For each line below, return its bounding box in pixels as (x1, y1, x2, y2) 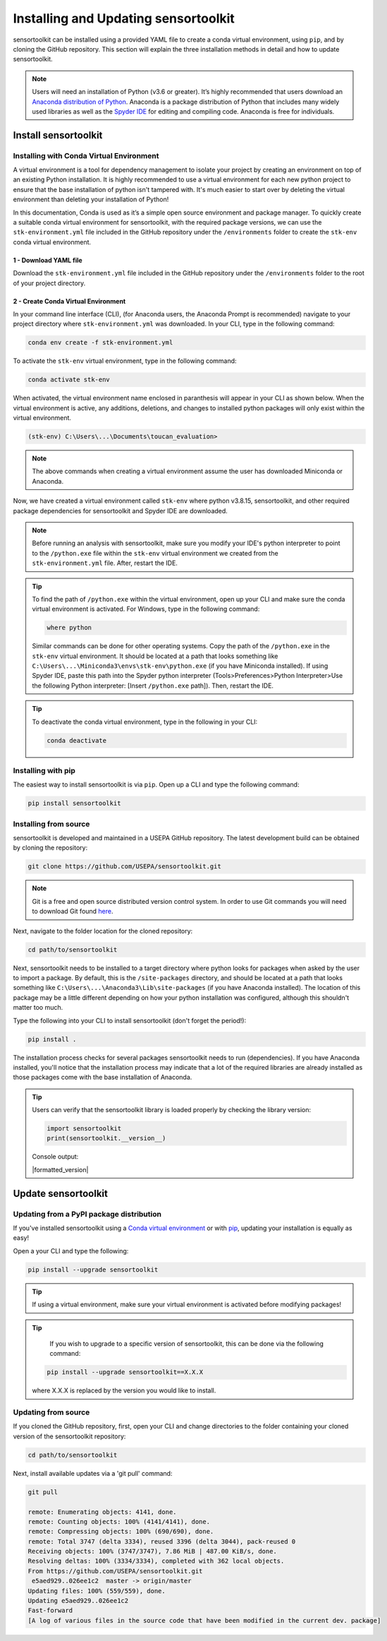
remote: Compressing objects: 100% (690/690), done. (27, 1527, 214, 1536)
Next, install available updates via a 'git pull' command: (13, 1469, 173, 1477)
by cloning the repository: (13, 844, 88, 852)
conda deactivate (47, 736, 107, 744)
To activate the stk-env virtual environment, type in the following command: (13, 357, 237, 365)
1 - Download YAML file (13, 256, 82, 264)
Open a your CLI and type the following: (13, 1246, 129, 1255)
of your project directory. (13, 279, 86, 287)
